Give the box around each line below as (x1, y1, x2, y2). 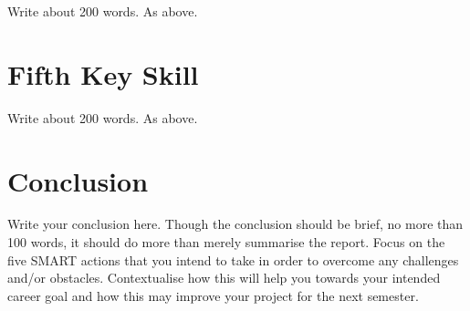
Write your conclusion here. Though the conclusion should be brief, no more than (7, 214, 464, 233)
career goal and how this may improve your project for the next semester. (7, 285, 419, 305)
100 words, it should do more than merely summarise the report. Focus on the (7, 233, 445, 252)
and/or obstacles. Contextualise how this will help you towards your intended (7, 268, 441, 287)
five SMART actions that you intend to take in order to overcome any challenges (7, 250, 459, 269)
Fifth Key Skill (7, 55, 199, 92)
